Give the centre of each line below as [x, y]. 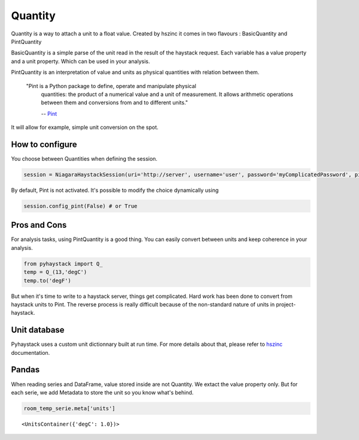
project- [286, 304]
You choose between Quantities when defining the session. [84, 158]
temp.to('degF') [48, 281]
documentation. [31, 352]
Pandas [25, 370]
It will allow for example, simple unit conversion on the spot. [85, 127]
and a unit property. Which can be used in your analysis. [80, 61]
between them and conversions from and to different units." [115, 103]
